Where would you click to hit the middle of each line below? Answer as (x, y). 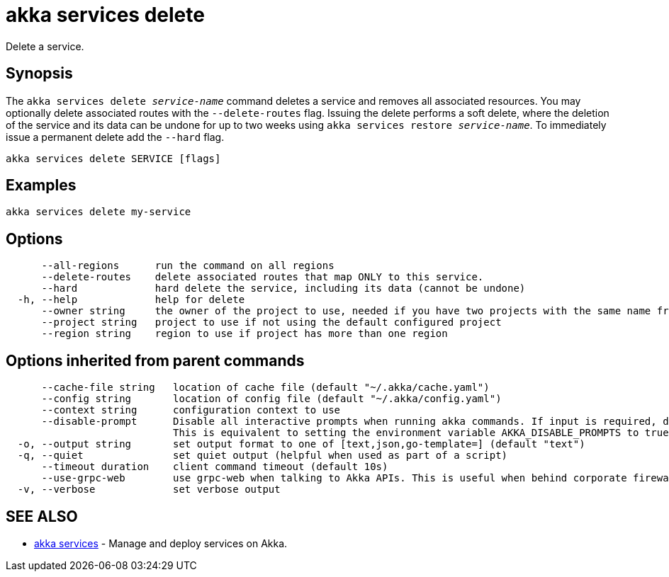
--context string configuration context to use (191, 410)
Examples (41, 185)
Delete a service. (45, 46)
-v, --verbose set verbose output (149, 490)
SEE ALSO (42, 516)
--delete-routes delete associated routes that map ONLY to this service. (263, 277)
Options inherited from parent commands (155, 360)
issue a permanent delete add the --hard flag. (115, 137)
